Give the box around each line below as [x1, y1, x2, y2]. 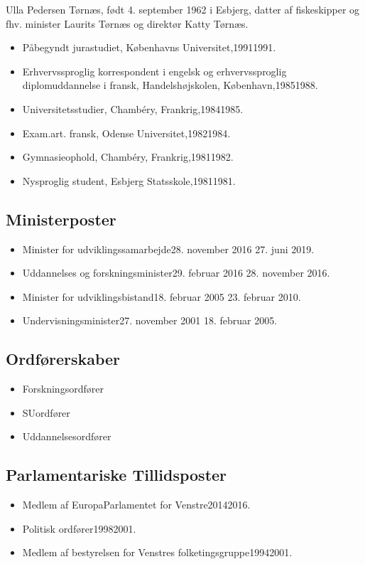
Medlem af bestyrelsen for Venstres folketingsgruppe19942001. [22, 545, 293, 560]
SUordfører [22, 405, 70, 420]
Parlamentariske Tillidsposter [6, 464, 227, 486]
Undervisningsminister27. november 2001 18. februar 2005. [22, 313, 278, 328]
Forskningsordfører [22, 381, 104, 396]
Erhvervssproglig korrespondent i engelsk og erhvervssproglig [22, 63, 287, 78]
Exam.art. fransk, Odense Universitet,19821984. [22, 125, 231, 140]
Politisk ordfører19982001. [22, 521, 136, 536]
